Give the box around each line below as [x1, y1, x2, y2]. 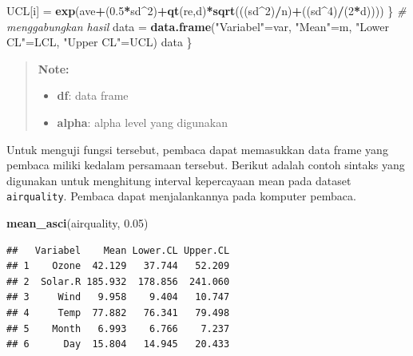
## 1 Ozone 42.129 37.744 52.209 [6, 260, 230, 272]
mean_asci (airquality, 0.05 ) [6, 215, 149, 231]
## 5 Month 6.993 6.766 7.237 [6, 322, 230, 334]
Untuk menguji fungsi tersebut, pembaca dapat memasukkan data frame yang [6, 140, 388, 157]
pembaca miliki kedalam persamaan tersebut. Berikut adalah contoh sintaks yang [6, 156, 405, 173]
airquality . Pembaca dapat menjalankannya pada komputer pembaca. [6, 188, 356, 204]
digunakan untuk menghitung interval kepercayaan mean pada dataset [6, 172, 351, 188]
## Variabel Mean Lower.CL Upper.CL [6, 244, 230, 256]
